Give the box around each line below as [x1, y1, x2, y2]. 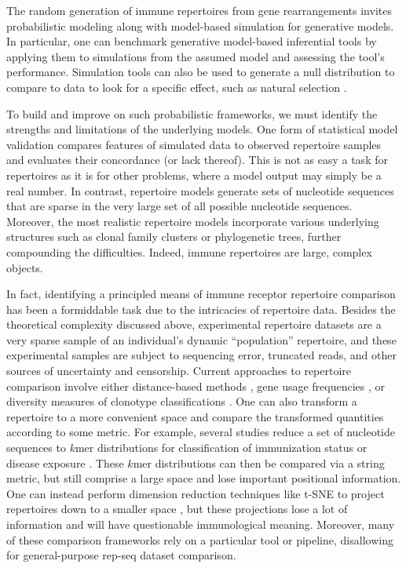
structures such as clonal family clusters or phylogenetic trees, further [6, 228, 342, 245]
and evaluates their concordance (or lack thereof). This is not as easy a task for [6, 151, 388, 168]
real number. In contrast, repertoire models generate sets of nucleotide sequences [6, 182, 394, 198]
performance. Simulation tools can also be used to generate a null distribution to [6, 64, 395, 80]
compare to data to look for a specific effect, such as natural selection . [6, 78, 347, 95]
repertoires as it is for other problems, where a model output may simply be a [6, 166, 382, 183]
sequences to [6, 439, 66, 456]
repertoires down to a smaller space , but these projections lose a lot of [6, 501, 348, 517]
